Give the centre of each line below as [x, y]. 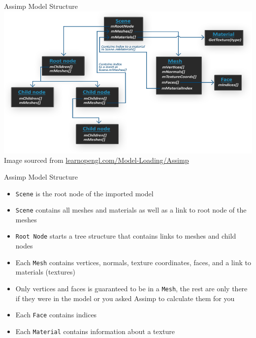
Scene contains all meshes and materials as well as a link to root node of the [131, 210]
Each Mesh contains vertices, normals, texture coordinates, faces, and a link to [133, 262]
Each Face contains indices [56, 315]
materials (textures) [45, 272]
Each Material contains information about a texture [95, 331]
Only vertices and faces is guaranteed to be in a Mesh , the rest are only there [131, 288]
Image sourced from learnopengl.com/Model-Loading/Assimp [96, 160]
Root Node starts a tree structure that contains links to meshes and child [126, 236]
